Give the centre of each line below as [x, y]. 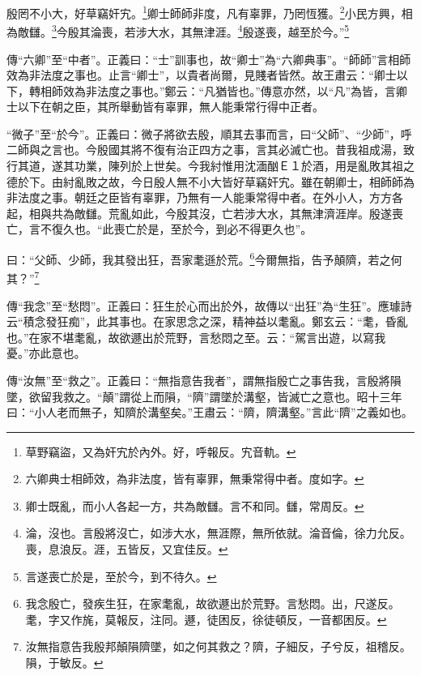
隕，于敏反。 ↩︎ [64, 663]
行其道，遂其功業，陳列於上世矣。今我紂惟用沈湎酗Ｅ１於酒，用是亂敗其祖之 [210, 166]
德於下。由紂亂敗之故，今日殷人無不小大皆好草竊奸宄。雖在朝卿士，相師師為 [210, 181]
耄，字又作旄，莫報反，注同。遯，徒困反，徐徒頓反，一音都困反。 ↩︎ [206, 619]
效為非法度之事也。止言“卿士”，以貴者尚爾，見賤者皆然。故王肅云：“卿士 [202, 75]
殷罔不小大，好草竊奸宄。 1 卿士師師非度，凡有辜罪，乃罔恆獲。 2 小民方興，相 [210, 12]
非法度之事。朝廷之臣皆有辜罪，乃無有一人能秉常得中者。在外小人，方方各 [205, 197]
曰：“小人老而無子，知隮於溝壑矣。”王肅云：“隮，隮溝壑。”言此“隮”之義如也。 [210, 412]
